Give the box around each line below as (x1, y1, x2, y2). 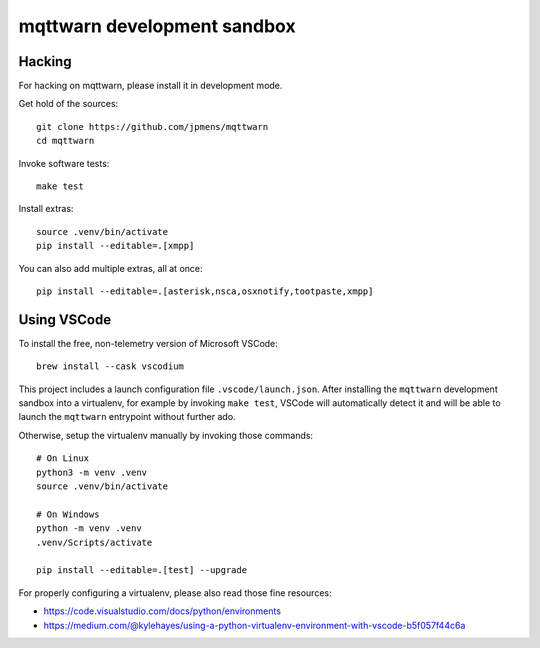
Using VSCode (18, 311, 112, 328)
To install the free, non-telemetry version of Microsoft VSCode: (18, 337, 279, 349)
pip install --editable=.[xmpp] (36, 240, 195, 252)
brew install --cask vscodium (36, 361, 185, 372)
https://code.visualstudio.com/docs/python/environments (43, 605, 282, 617)
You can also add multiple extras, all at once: (18, 262, 203, 274)
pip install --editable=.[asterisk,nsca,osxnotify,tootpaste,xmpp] (36, 285, 374, 297)
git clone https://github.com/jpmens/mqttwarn (36, 121, 269, 132)
